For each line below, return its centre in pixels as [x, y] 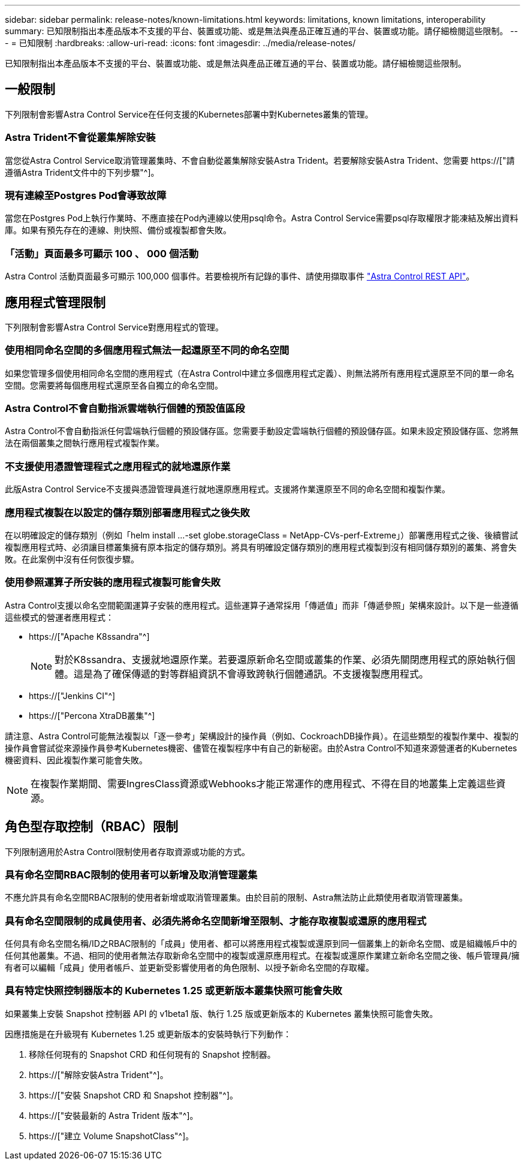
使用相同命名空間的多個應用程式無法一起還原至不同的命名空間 [147, 350]
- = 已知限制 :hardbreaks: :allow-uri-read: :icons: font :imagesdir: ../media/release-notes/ [180, 43]
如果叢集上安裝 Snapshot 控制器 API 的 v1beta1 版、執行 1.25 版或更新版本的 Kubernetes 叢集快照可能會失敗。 [221, 1013]
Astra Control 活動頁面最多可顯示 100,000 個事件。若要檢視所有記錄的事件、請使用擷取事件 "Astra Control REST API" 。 [240, 276]
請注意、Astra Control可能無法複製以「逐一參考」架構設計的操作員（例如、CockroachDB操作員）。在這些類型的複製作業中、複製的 [262, 736]
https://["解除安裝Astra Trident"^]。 [99, 1074]
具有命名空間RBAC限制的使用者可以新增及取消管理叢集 [131, 874]
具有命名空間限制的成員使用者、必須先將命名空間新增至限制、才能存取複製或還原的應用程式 [216, 921]
